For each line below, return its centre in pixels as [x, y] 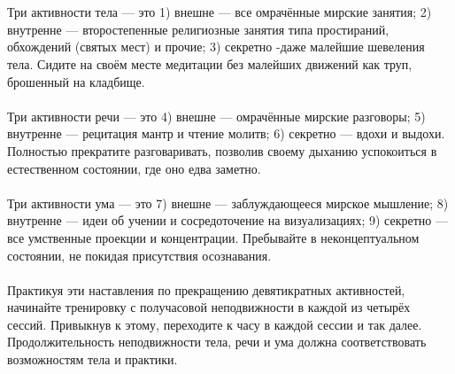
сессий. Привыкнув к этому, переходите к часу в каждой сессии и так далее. [215, 324]
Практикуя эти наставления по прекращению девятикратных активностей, [206, 289]
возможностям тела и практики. [93, 359]
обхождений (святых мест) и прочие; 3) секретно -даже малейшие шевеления [216, 47]
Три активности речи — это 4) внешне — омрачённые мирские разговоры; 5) [216, 116]
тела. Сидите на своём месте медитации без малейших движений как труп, [210, 63]
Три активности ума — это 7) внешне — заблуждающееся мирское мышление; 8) [228, 203]
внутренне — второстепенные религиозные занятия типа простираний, [198, 29]
